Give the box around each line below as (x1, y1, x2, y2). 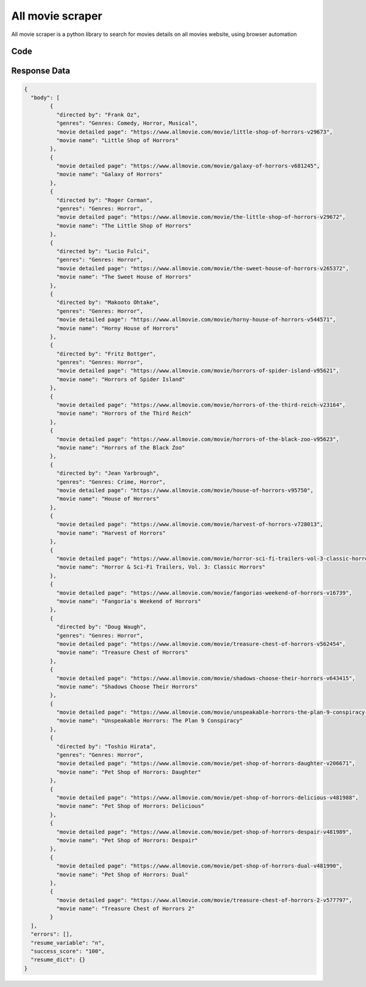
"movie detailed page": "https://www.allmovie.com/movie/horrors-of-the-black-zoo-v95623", (56, 436, 340, 442)
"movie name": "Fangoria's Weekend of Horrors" (56, 598, 201, 605)
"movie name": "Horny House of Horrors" (56, 325, 179, 332)
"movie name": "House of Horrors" (56, 495, 160, 503)
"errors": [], (30, 931, 73, 938)
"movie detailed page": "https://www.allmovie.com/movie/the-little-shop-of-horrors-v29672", (56, 214, 346, 221)
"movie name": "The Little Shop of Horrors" (56, 222, 192, 229)
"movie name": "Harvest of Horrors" (56, 529, 166, 536)
